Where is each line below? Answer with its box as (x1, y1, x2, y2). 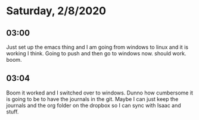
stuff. (6, 108, 19, 115)
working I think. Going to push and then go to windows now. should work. (6, 50, 186, 57)
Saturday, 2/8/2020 (6, 4, 106, 18)
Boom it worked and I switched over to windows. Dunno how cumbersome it (6, 89, 194, 96)
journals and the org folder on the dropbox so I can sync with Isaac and (6, 102, 182, 109)
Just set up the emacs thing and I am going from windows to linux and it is (6, 43, 189, 50)
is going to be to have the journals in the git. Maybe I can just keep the (6, 95, 179, 102)
